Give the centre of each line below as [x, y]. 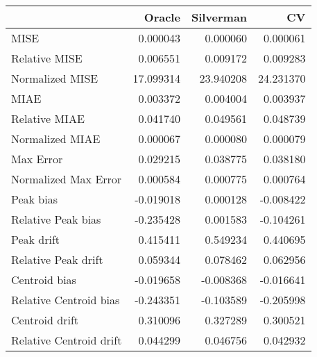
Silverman [219, 17]
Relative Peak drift [57, 259]
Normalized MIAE [56, 139]
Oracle [162, 17]
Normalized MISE [55, 78]
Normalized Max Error [67, 179]
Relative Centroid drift [67, 340]
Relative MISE [47, 58]
